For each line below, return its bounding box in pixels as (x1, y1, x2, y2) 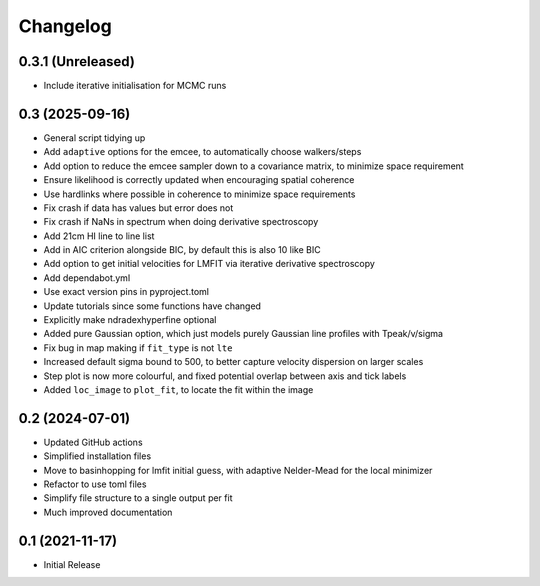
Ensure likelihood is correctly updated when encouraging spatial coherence (43, 174, 355, 186)
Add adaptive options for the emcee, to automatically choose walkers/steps (43, 146, 362, 158)
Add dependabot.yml (43, 271, 131, 284)
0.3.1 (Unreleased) (18, 53, 135, 70)
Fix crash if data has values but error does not (43, 201, 234, 214)
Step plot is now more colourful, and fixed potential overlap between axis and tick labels (43, 370, 407, 382)
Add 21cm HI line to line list (43, 230, 155, 242)
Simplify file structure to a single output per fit (43, 492, 233, 504)
